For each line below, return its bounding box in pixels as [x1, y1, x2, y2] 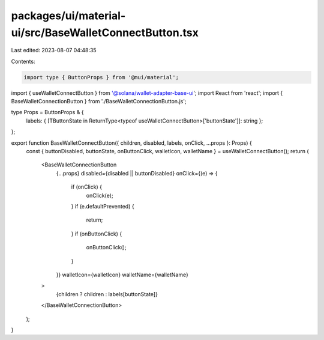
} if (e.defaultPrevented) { [71, 203, 134, 210]
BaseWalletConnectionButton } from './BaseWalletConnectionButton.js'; [11, 98, 187, 105]
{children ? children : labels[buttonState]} [56, 290, 158, 297]
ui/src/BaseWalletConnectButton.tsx [11, 26, 199, 39]
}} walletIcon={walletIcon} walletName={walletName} [56, 271, 188, 278]
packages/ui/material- [11, 9, 126, 22]
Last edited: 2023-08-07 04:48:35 [11, 47, 97, 54]
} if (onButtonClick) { [71, 230, 122, 237]
